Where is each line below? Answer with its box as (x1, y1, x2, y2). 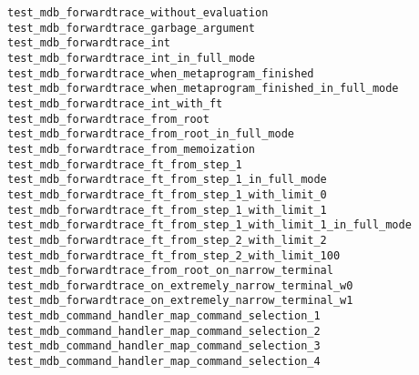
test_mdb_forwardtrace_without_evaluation (7, 6, 269, 19)
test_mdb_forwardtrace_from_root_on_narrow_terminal (7, 264, 333, 278)
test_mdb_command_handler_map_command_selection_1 (7, 309, 321, 323)
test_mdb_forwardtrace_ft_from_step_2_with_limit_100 (7, 248, 341, 262)
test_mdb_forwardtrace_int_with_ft (7, 96, 223, 110)
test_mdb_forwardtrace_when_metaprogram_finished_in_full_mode (7, 82, 399, 96)
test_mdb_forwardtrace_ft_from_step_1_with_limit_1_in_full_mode (7, 218, 412, 232)
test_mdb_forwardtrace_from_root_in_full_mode (7, 127, 294, 141)
